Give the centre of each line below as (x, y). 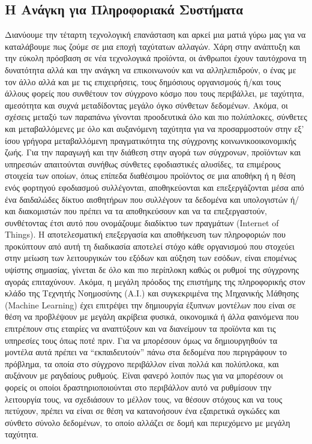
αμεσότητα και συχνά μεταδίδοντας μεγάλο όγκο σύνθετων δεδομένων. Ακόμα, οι (146, 105)
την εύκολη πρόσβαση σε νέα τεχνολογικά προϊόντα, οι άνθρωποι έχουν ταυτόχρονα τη (156, 58)
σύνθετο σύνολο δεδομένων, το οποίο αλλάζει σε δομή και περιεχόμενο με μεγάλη (148, 422)
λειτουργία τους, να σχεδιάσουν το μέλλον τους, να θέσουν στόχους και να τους (144, 399)
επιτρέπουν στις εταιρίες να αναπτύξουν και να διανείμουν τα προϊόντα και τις (140, 328)
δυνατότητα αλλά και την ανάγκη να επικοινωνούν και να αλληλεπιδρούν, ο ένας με (151, 69)
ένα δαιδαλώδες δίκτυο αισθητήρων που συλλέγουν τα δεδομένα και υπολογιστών (146, 199)
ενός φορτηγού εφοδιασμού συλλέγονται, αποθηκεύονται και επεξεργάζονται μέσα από (154, 187)
